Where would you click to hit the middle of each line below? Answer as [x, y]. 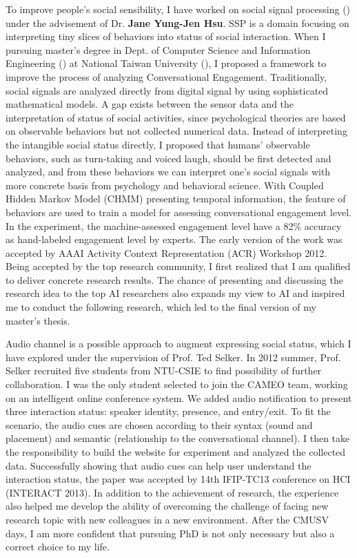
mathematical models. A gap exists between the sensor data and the [150, 104]
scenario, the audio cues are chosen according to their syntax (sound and [159, 424]
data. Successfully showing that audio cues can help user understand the [159, 465]
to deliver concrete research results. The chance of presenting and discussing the [174, 279]
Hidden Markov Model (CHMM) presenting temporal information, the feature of [176, 199]
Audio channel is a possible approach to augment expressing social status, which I [178, 344]
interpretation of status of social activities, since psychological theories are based [176, 117]
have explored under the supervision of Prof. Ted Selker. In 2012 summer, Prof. [173, 357]
